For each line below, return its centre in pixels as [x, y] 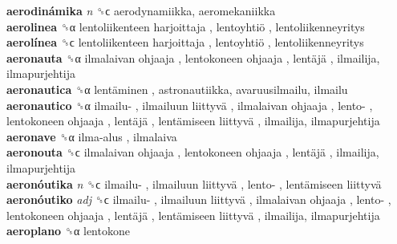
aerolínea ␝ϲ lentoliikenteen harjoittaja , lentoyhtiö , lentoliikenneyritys [185, 42]
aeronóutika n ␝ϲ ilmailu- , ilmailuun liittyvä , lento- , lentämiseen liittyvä [194, 183]
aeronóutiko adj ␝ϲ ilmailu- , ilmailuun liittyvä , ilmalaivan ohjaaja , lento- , [199, 199]
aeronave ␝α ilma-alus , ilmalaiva [92, 136]
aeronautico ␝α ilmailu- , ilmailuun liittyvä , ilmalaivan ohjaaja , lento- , [190, 105]
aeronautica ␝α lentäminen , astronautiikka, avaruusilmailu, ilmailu [177, 89]
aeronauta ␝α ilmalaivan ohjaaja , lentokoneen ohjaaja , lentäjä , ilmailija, [193, 57]
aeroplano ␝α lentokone [68, 231]
